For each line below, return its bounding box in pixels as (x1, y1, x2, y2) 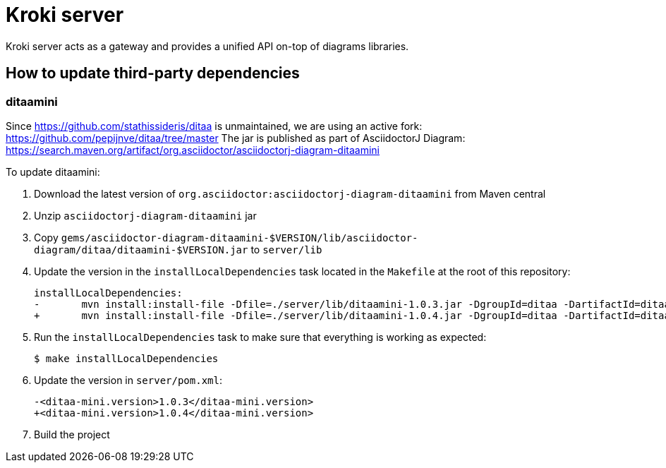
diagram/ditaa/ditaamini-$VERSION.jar (34, 244, 248, 256)
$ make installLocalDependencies (34, 352, 219, 364)
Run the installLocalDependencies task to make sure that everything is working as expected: (34, 330, 487, 343)
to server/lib (250, 243, 322, 256)
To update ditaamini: (6, 165, 100, 178)
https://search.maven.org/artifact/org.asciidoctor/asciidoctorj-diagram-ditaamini (6, 143, 380, 156)
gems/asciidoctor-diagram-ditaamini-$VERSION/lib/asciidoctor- (61, 232, 418, 244)
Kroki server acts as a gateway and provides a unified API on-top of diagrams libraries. (6, 40, 409, 52)
